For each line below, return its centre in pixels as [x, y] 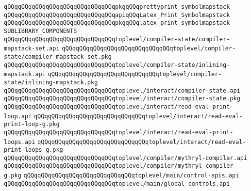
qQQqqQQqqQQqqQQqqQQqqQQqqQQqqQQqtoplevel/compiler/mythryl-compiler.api [126, 158]
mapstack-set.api [32, 49]
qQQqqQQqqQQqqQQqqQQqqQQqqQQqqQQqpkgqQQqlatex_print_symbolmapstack [117, 23]
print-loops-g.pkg [33, 150]
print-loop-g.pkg [32, 124]
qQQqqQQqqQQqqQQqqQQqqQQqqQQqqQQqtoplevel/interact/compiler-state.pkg [122, 99]
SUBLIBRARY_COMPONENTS [41, 31]
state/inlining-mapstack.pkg [51, 82]
